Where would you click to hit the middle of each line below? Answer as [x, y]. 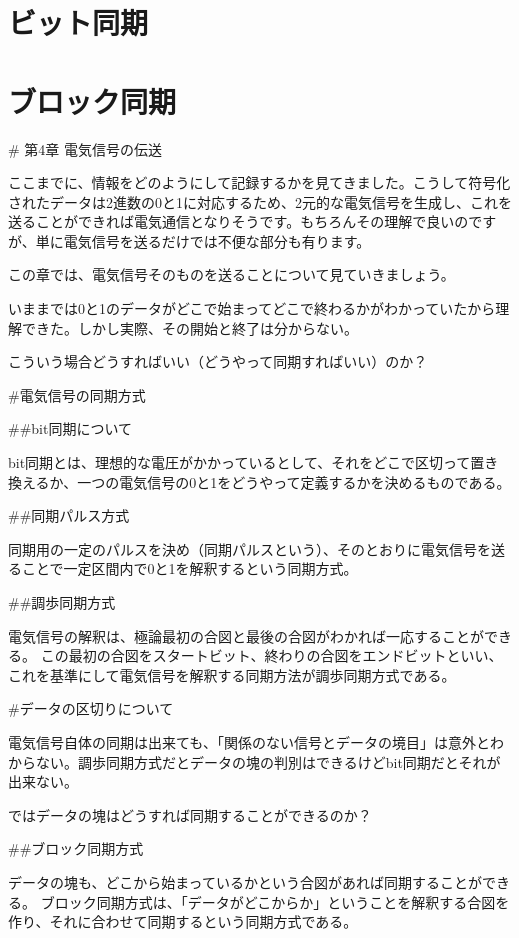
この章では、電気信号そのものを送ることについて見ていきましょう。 [231, 274]
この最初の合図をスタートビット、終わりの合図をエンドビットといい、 [271, 655]
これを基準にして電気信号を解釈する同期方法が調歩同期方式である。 [232, 674]
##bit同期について [70, 428]
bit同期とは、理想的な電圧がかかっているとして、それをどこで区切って [239, 462]
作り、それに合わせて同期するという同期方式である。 [183, 921]
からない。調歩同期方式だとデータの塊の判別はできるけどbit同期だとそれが [254, 761]
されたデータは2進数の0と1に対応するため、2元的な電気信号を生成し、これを [260, 201]
